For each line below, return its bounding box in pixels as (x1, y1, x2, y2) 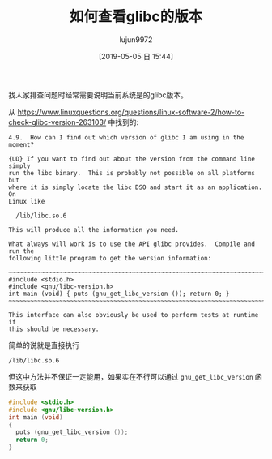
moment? (8, 140, 35, 148)
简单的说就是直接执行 (8, 340, 79, 350)
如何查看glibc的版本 (69, 7, 203, 26)
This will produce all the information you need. (8, 225, 180, 234)
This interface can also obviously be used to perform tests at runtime (8, 311, 259, 319)
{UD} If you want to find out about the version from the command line (8, 155, 255, 163)
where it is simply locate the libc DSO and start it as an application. (8, 183, 263, 191)
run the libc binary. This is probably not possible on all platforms (8, 169, 255, 177)
